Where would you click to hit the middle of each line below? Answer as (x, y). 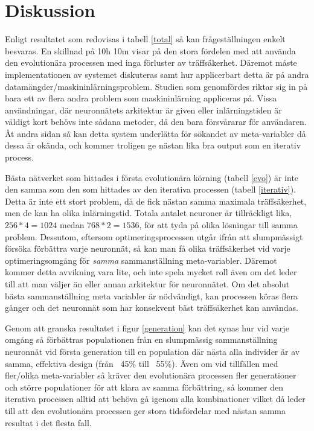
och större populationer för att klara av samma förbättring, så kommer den (144, 387)
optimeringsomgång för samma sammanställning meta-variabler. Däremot (141, 260)
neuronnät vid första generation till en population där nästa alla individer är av (152, 351)
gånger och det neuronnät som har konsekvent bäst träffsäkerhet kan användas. (152, 308)
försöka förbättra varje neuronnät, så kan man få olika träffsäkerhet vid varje (148, 248)
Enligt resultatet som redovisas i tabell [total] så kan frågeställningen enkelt (145, 39)
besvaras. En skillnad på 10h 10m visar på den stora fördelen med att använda (150, 50)
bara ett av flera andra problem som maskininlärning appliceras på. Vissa (141, 98)
